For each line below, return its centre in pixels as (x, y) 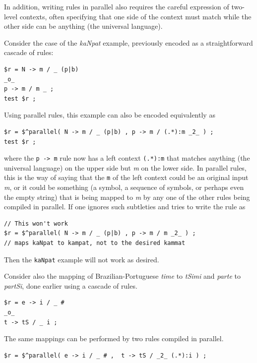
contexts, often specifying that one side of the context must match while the (135, 16)
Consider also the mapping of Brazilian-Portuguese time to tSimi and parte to (122, 276)
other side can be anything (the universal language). (83, 26)
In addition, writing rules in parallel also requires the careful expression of (117, 6)
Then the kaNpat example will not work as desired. (82, 259)
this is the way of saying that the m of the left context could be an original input (126, 177)
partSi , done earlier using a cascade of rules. (71, 285)
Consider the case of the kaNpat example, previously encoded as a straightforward (128, 42)
